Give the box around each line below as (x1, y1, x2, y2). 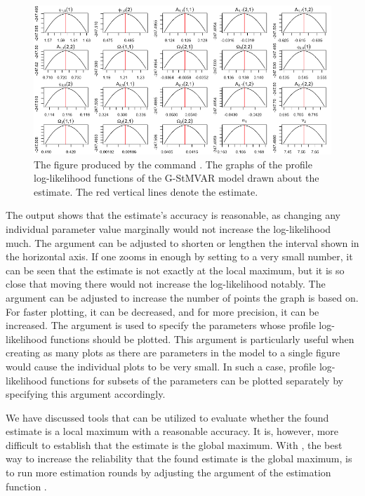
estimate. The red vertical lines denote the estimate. (34, 184, 258, 199)
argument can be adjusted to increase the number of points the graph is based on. (6, 290, 359, 304)
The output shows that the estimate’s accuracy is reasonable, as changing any (6, 208, 340, 222)
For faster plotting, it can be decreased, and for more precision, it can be (6, 304, 319, 319)
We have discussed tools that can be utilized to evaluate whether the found (6, 410, 329, 424)
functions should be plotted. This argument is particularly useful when (50, 331, 354, 346)
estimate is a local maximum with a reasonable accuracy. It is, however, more (6, 424, 339, 438)
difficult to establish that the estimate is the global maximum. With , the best (6, 437, 343, 452)
